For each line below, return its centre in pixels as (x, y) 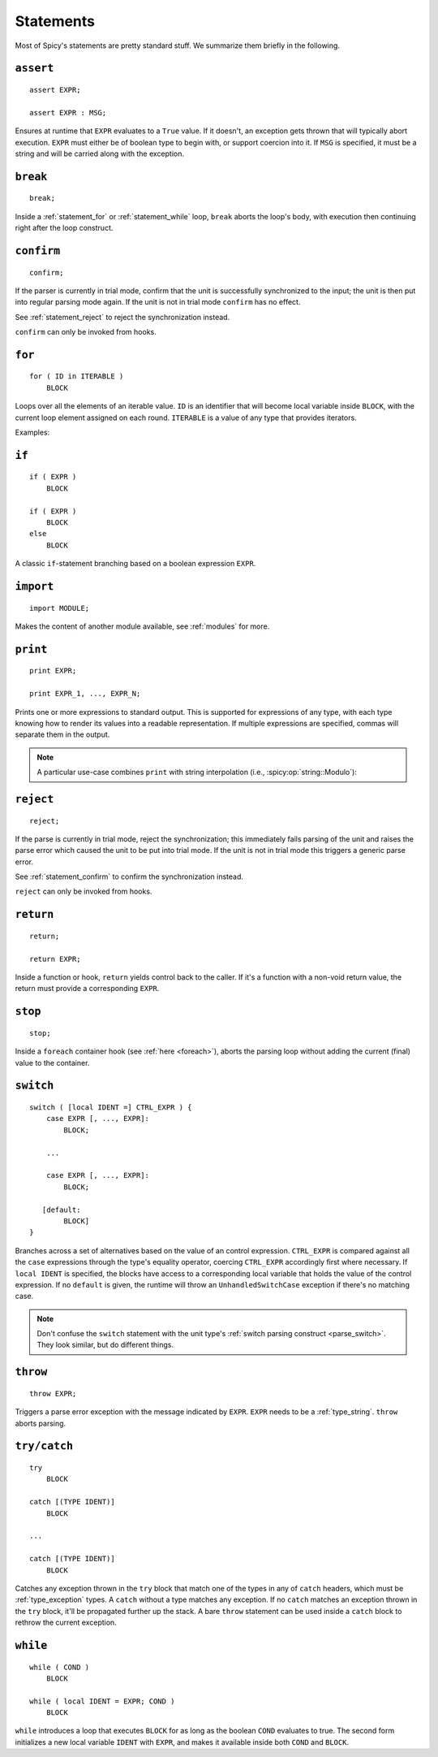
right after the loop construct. (64, 228)
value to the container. (52, 1062)
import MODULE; (60, 608)
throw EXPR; (53, 1393)
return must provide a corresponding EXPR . (87, 989)
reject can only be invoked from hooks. (84, 891)
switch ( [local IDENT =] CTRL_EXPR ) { (111, 1108)
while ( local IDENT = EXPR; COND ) (102, 1701)
